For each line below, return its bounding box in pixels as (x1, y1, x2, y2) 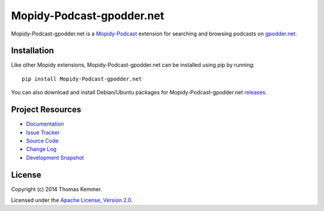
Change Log (26, 145, 57, 153)
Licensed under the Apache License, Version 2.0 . (11, 197, 133, 204)
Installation (11, 46, 54, 56)
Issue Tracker (26, 129, 60, 136)
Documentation (26, 120, 64, 127)
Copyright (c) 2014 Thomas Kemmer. (11, 185, 103, 192)
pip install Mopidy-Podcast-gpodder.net (22, 75, 142, 82)
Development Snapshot (26, 154, 84, 161)
